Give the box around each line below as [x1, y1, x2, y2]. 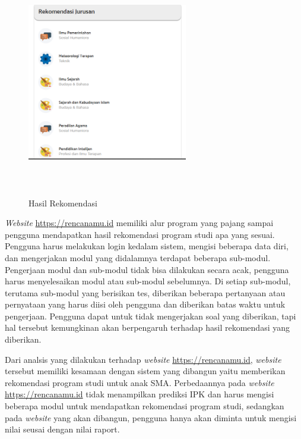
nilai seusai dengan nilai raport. [5, 423, 120, 435]
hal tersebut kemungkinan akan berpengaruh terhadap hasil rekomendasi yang [5, 321, 290, 334]
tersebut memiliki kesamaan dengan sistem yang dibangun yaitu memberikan [5, 365, 286, 377]
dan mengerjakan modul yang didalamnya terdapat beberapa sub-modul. [5, 251, 271, 264]
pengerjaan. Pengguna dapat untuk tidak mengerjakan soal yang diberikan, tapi [5, 309, 296, 322]
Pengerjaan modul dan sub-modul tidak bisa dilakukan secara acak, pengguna [5, 263, 289, 275]
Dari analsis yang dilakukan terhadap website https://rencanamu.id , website [5, 353, 281, 365]
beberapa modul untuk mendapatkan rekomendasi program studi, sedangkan [5, 400, 284, 412]
